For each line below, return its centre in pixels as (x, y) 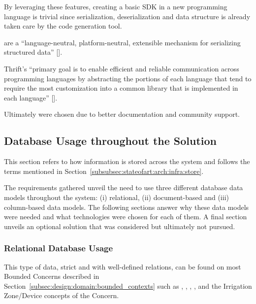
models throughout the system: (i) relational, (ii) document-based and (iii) (116, 197)
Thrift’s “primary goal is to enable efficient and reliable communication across (122, 68)
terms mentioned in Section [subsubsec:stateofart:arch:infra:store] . (104, 171)
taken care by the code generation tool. (63, 26)
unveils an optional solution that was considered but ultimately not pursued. (120, 226)
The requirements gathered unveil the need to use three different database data (124, 187)
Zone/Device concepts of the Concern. (62, 295)
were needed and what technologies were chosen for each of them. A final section (126, 217)
